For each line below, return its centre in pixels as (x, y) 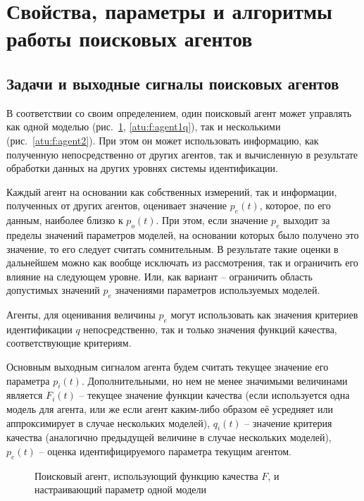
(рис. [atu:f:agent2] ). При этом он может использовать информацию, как (163, 140)
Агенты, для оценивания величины (81, 315)
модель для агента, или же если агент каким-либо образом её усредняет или (170, 409)
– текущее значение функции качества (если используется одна (214, 395)
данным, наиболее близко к (65, 220)
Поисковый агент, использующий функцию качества (146, 475)
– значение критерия (288, 422)
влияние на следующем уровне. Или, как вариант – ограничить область (159, 276)
